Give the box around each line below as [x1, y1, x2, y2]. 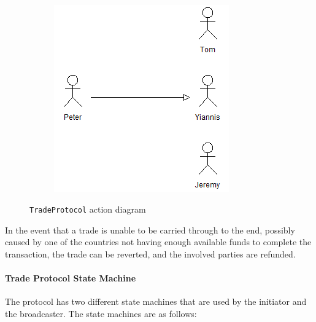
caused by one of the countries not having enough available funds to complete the [5, 235, 312, 248]
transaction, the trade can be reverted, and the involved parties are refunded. [5, 248, 296, 261]
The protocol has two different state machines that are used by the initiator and [5, 295, 307, 308]
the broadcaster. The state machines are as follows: [5, 307, 197, 320]
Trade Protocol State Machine [5, 272, 136, 285]
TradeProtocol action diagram [29, 203, 146, 216]
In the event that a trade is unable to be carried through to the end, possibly [5, 223, 295, 236]
